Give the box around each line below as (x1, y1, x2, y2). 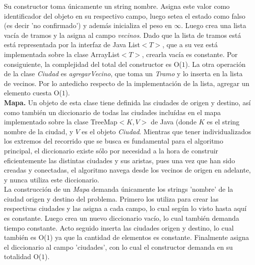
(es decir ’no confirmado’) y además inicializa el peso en (4, 20, 172, 30)
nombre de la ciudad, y (4, 126, 73, 136)
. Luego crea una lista (181, 20, 246, 30)
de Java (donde (151, 117, 197, 127)
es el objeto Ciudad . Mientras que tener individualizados (82, 126, 251, 136)
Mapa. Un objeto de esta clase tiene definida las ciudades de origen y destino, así (4, 97, 251, 107)
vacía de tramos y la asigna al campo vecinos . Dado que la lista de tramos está (4, 29, 241, 40)
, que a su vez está (162, 39, 218, 50)
